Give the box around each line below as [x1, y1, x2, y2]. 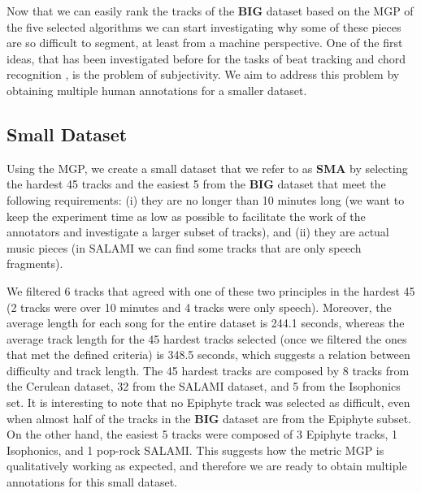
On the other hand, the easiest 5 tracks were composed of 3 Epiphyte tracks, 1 [7, 426, 397, 443]
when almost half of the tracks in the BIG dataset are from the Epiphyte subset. [7, 409, 411, 426]
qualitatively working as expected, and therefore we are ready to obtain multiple [7, 457, 407, 474]
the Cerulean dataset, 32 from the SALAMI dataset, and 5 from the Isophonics [7, 378, 401, 395]
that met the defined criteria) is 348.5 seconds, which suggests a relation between [7, 346, 410, 363]
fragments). [7, 255, 63, 272]
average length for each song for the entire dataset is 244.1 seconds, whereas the [7, 314, 405, 331]
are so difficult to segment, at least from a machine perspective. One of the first [7, 34, 403, 51]
